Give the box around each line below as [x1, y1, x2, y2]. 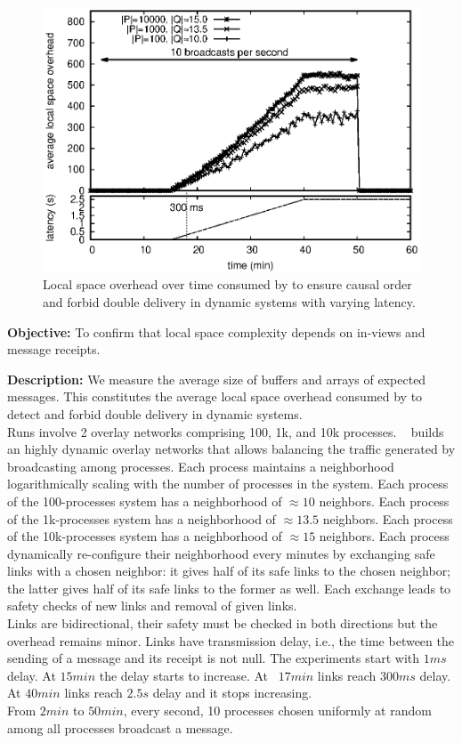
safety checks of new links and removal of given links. [7, 596, 297, 615]
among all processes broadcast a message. [7, 718, 233, 737]
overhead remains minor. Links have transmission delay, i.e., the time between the [7, 631, 454, 650]
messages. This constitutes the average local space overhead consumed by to [7, 387, 423, 406]
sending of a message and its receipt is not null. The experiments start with [7, 649, 420, 667]
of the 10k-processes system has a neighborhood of [7, 527, 282, 545]
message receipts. [7, 340, 101, 359]
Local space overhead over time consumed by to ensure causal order [43, 275, 412, 294]
